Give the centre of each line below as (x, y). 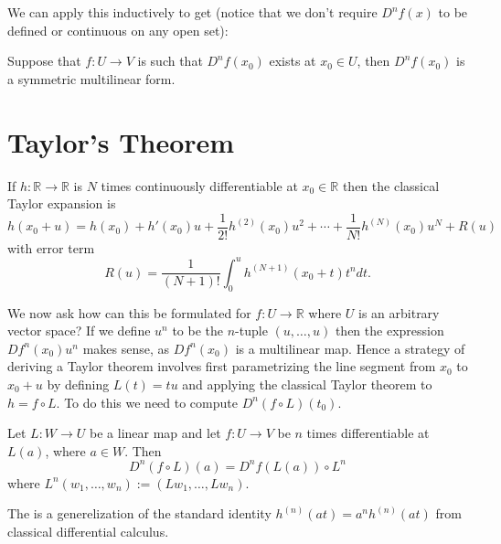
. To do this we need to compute (147, 402)
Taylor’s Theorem (121, 141)
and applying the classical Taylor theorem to (307, 384)
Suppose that (44, 61)
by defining (78, 384)
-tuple (251, 331)
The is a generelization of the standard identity (139, 513)
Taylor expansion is (62, 203)
